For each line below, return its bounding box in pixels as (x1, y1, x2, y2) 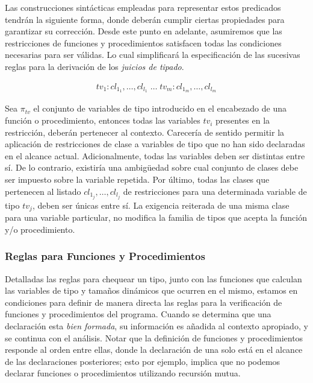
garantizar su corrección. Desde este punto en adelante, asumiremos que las (5, 25, 282, 37)
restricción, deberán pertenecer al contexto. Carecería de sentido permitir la (5, 125, 285, 138)
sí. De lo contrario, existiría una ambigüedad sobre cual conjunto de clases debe (5, 161, 299, 174)
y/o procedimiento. (5, 223, 75, 235)
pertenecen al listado (5, 185, 81, 197)
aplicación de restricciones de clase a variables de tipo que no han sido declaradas (5, 138, 305, 150)
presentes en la (215, 114, 270, 127)
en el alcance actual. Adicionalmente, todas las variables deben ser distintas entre (5, 149, 305, 162)
